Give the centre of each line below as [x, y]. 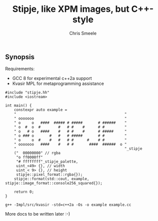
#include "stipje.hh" [27, 93]
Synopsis [20, 57]
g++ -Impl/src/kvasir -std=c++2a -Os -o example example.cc [68, 205]
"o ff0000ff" [29, 157]
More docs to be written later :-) [38, 214]
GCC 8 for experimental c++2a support [52, 78]
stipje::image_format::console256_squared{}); [54, 184]
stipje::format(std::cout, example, [52, 179]
